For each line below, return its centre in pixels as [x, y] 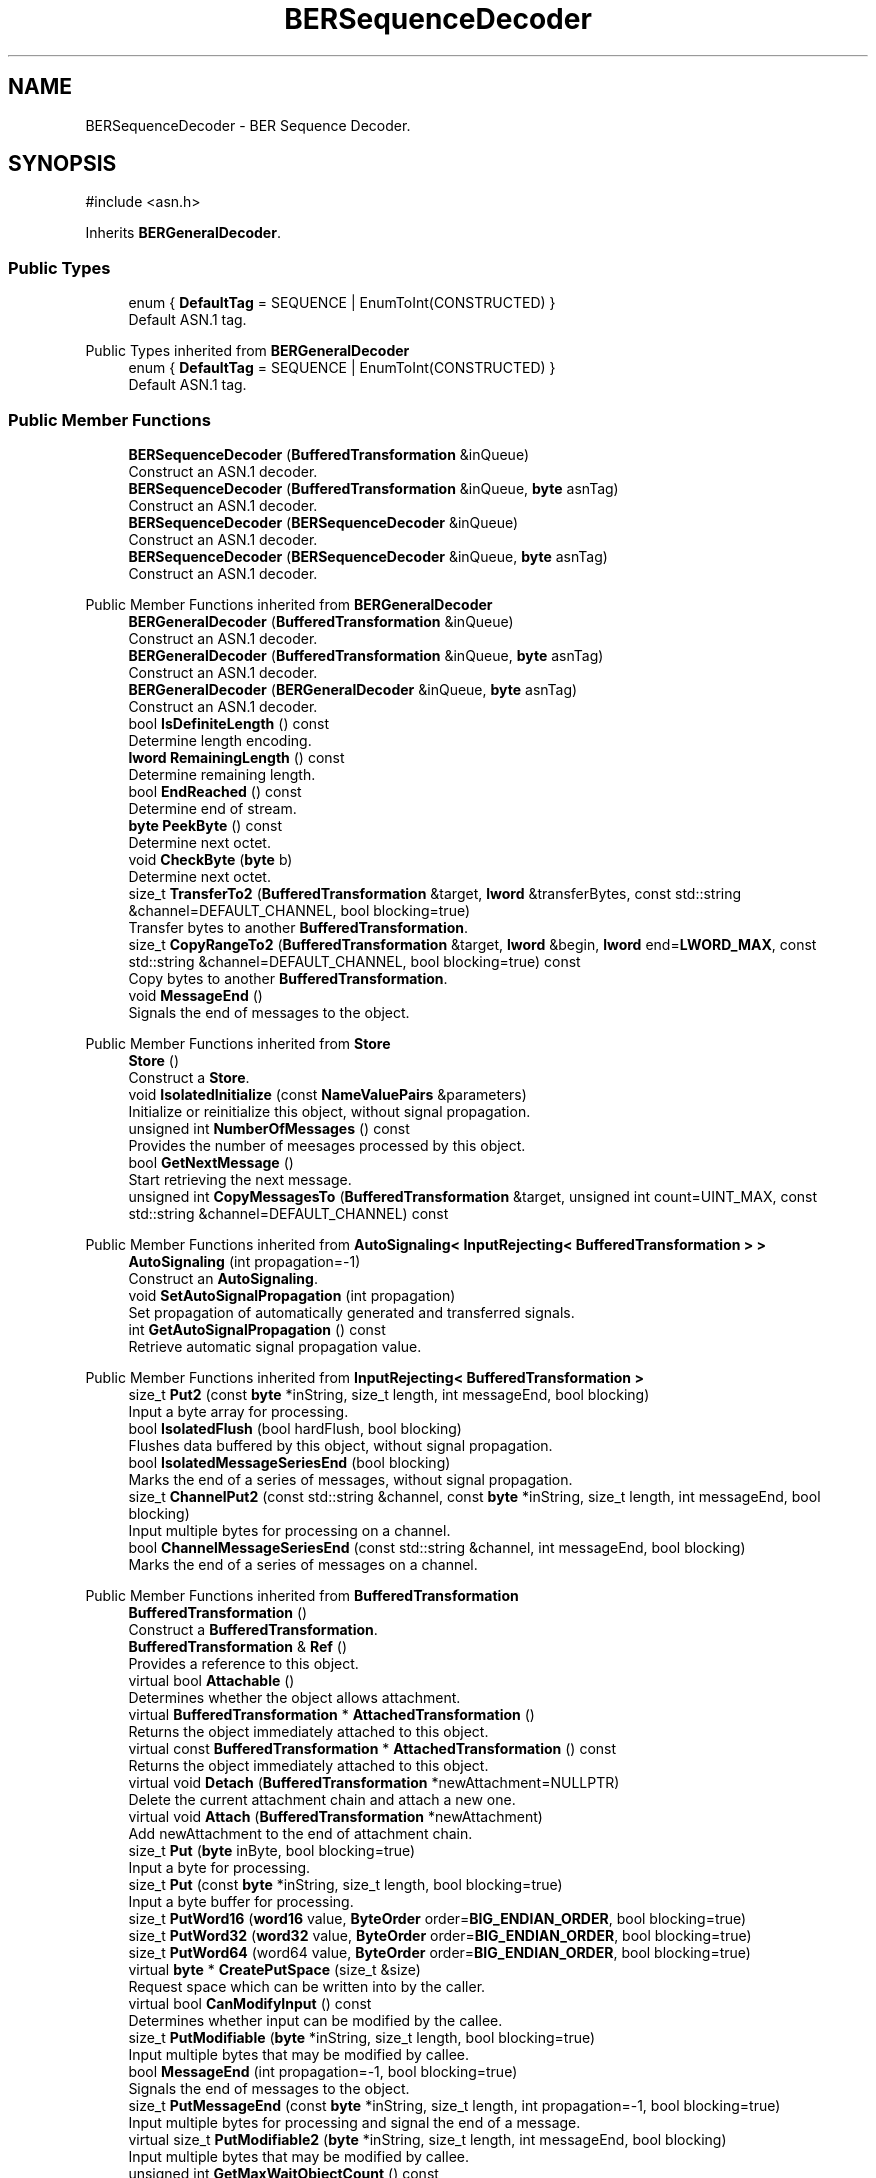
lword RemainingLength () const [236, 757]
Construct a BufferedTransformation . [253, 1629]
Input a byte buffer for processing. [241, 1901]
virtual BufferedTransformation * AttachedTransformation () [331, 1714]
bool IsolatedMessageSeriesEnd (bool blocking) [289, 1462]
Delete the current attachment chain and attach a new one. [322, 1799]
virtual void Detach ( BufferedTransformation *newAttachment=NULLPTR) [374, 1782]
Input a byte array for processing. [238, 1411]
